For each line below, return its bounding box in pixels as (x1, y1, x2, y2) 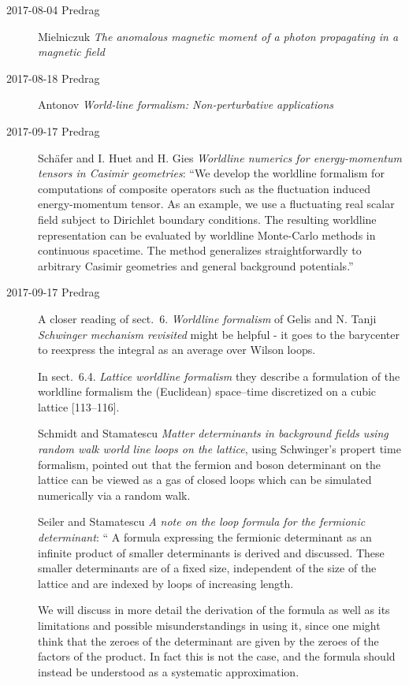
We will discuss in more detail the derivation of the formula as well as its (38, 601, 390, 618)
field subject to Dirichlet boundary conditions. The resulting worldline (38, 210, 377, 227)
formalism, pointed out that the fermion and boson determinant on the (38, 456, 381, 472)
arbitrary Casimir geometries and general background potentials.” (38, 257, 354, 274)
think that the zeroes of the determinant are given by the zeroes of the (38, 632, 379, 649)
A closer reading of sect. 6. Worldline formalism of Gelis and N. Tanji (38, 310, 377, 326)
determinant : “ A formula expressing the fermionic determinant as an (38, 529, 372, 545)
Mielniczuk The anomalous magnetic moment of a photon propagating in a (38, 28, 399, 44)
